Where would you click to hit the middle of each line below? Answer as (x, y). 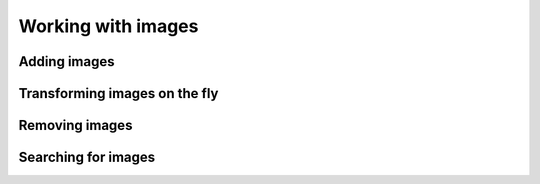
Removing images (75, 125)
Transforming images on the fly (118, 93)
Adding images (66, 61)
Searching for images (87, 157)
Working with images (108, 26)
